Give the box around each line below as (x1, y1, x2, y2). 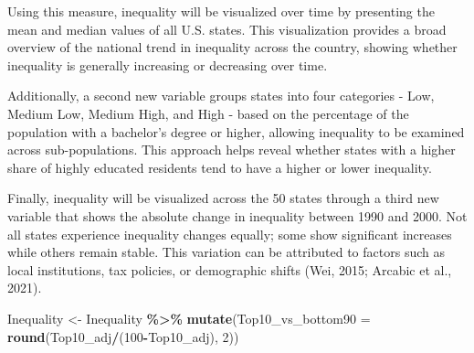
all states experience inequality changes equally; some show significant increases (7, 224, 452, 243)
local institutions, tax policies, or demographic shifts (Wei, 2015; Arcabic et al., (7, 260, 452, 279)
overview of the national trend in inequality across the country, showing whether (7, 37, 458, 57)
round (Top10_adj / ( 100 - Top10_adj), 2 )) (7, 326, 239, 346)
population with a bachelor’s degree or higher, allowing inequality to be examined (7, 122, 465, 141)
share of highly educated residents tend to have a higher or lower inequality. (7, 157, 432, 176)
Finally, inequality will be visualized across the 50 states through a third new (7, 188, 439, 208)
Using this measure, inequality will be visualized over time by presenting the (7, 2, 435, 20)
